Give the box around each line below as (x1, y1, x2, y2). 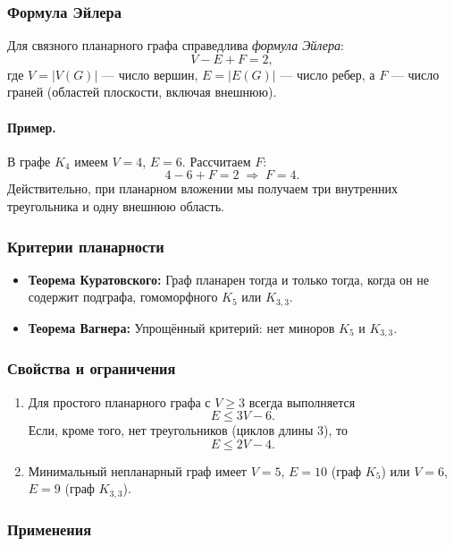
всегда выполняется (248, 392, 356, 411)
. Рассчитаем (181, 151, 251, 170)
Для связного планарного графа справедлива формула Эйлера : (7, 36, 344, 55)
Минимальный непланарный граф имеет (28, 461, 247, 480)
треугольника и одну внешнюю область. (7, 196, 224, 215)
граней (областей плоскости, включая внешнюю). (7, 82, 277, 101)
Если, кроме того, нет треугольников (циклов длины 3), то (28, 421, 348, 439)
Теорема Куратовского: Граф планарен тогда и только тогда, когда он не (28, 269, 429, 288)
